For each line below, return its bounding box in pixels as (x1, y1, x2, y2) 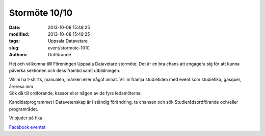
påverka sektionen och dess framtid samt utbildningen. (9, 68, 121, 73)
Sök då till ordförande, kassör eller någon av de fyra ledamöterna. (9, 91, 142, 96)
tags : (9, 38, 20, 44)
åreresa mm (9, 83, 33, 89)
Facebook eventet (9, 124, 46, 130)
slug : (9, 45, 20, 51)
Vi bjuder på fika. (9, 115, 44, 121)
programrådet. (9, 106, 39, 112)
